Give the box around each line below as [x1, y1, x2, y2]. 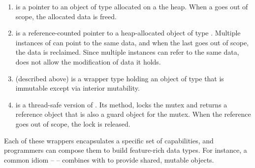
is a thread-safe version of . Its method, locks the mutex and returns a [15, 99, 227, 109]
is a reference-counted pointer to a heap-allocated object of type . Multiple [15, 28, 241, 38]
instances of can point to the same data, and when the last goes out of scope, [15, 37, 249, 47]
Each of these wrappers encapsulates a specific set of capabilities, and [4, 135, 214, 145]
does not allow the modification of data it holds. [15, 56, 161, 67]
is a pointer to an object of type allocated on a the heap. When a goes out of [15, 1, 248, 11]
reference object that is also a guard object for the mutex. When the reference [15, 109, 251, 119]
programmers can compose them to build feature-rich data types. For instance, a [4, 145, 247, 155]
